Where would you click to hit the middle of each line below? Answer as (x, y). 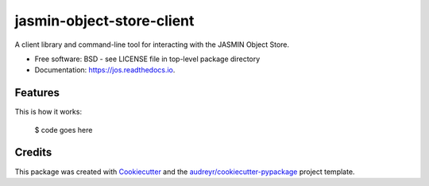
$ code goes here (64, 130)
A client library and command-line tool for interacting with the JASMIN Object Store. (152, 45)
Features (37, 93)
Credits (33, 152)
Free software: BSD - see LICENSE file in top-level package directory (147, 59)
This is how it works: (48, 112)
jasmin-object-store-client (104, 21)
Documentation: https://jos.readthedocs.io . (105, 70)
